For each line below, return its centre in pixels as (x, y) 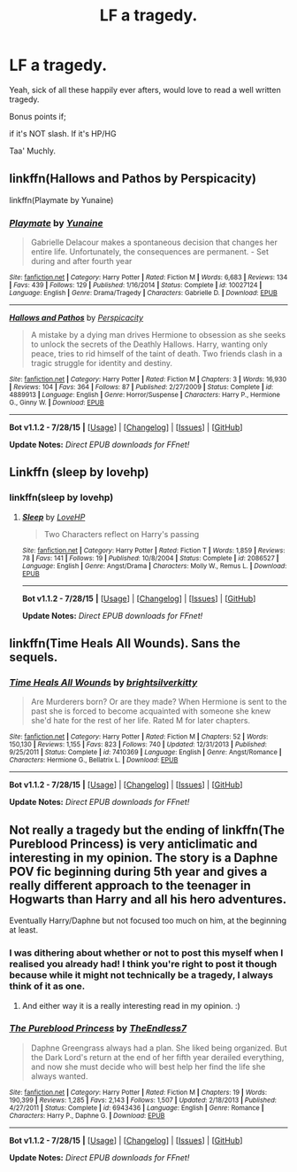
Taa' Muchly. (32, 151)
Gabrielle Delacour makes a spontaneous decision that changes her (154, 242)
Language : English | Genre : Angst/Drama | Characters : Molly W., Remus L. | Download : (154, 566)
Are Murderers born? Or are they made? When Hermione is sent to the (159, 702)
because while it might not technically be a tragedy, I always (141, 975)
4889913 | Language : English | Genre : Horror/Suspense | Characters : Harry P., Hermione (145, 395)
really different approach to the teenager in (130, 885)
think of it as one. (47, 987)
